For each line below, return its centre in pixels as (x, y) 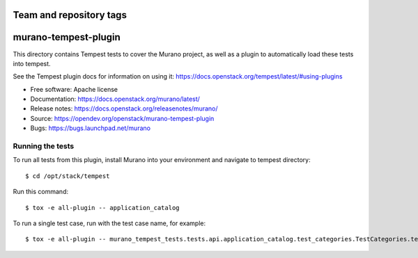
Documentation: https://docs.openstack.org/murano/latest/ (115, 99)
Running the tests (44, 146)
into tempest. (32, 63)
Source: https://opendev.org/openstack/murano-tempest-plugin (122, 118)
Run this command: (41, 192)
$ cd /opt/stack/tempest (68, 176)
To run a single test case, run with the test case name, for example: (109, 223)
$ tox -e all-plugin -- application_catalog (103, 208)
